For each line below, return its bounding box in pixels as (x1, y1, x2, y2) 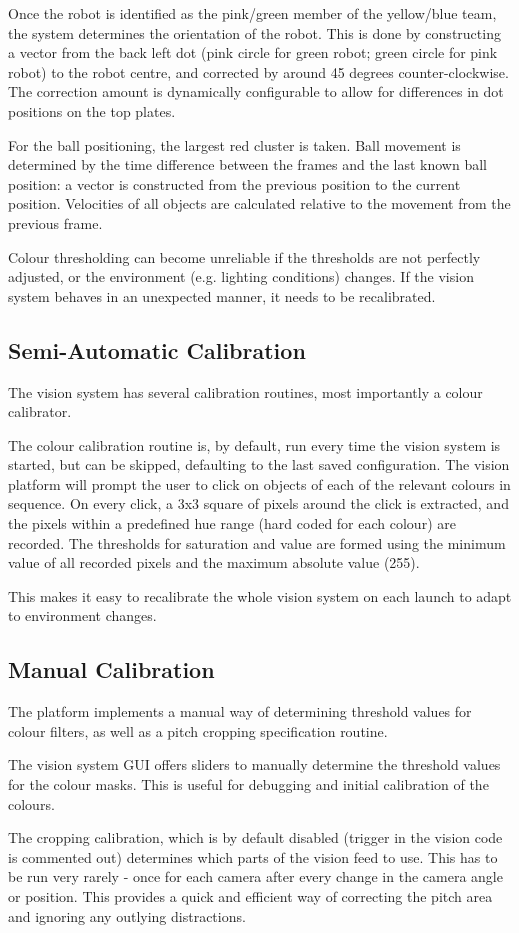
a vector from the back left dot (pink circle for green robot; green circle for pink (8, 42, 498, 63)
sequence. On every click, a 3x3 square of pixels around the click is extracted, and (8, 493, 509, 514)
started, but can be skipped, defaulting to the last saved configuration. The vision (8, 454, 510, 475)
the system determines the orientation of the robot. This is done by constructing (8, 22, 501, 43)
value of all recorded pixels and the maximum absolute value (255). (8, 552, 420, 573)
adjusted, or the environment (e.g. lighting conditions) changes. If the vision (8, 266, 474, 287)
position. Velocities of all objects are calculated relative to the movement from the (8, 193, 511, 214)
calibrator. (8, 401, 72, 422)
